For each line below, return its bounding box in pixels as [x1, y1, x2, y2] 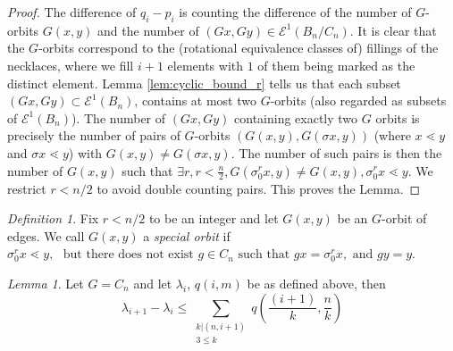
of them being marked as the [257, 55, 415, 74]
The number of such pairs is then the [239, 143, 442, 162]
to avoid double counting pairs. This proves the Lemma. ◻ [96, 179, 421, 197]
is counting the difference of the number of [179, 3, 412, 21]
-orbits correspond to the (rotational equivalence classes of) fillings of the [38, 38, 439, 57]
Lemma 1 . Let [7, 273, 84, 292]
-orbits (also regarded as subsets [270, 91, 447, 110]
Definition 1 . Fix [7, 209, 99, 228]
